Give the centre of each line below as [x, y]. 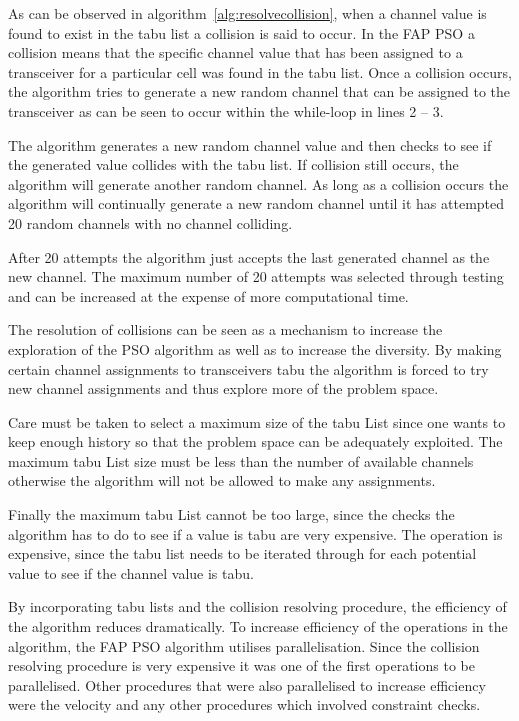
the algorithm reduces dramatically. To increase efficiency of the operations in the [258, 626]
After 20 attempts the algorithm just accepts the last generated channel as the [249, 256]
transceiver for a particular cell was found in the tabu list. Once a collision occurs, [260, 71]
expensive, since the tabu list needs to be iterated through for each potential [242, 553]
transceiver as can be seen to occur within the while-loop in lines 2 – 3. [226, 110]
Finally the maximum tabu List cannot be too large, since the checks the [231, 514]
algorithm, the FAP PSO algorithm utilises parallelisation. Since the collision [244, 645]
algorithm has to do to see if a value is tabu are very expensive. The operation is [255, 533]
